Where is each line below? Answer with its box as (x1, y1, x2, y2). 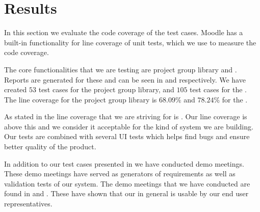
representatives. (4, 198, 53, 209)
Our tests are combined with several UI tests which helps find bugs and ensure (4, 131, 250, 142)
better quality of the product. (4, 141, 96, 152)
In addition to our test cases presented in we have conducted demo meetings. (4, 158, 244, 169)
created (4, 84, 27, 95)
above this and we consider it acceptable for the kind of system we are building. (4, 121, 253, 131)
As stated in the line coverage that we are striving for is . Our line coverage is (4, 111, 247, 122)
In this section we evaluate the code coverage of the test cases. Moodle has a (4, 27, 243, 38)
